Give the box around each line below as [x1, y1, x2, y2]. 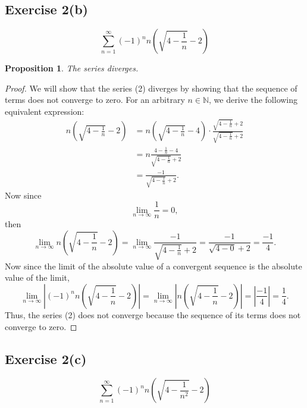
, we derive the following [209, 93, 298, 106]
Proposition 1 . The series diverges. [5, 62, 139, 74]
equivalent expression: [5, 105, 84, 117]
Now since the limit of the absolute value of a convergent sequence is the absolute [5, 259, 302, 272]
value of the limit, [5, 271, 70, 284]
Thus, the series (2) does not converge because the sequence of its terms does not [5, 308, 301, 321]
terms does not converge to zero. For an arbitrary [5, 93, 185, 106]
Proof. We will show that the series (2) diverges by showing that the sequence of [5, 81, 297, 94]
